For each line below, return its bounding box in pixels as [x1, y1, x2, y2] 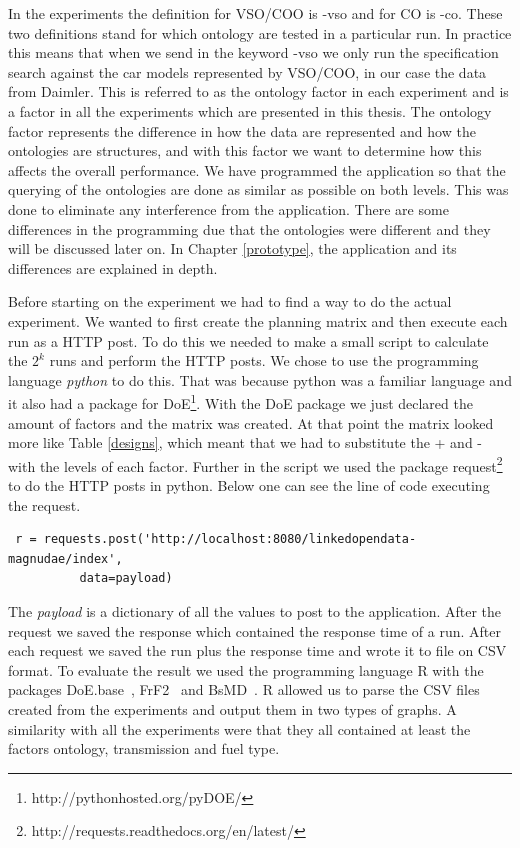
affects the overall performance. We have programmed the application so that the [8, 159, 506, 180]
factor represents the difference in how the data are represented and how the [8, 120, 476, 141]
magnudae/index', [8, 551, 123, 566]
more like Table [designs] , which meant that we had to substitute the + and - [8, 432, 483, 453]
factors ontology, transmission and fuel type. [8, 738, 280, 759]
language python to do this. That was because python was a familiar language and [8, 369, 512, 390]
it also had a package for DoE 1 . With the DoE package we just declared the [8, 390, 473, 413]
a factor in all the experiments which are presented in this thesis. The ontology [8, 100, 492, 121]
